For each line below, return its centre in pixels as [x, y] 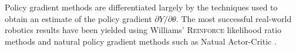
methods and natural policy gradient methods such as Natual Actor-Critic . [141, 41]
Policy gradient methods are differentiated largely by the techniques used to [141, 7]
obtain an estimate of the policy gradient [78, 18]
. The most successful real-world [234, 18]
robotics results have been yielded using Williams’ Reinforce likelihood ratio [143, 30]
